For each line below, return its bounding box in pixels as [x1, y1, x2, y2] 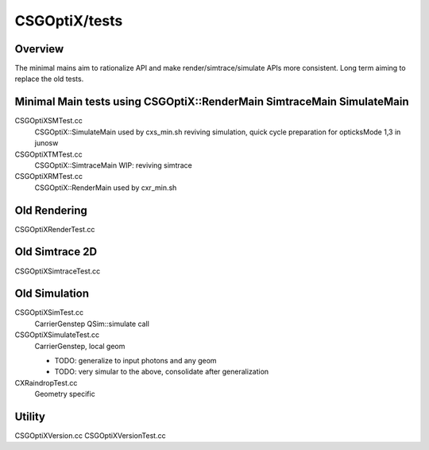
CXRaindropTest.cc [14, 378, 78, 387]
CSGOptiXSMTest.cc [14, 116, 83, 126]
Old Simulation [14, 287, 89, 301]
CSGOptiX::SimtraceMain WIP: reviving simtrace [34, 160, 192, 170]
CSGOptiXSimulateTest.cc [14, 330, 100, 339]
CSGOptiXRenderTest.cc [14, 224, 95, 234]
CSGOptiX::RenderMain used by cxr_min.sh [34, 183, 177, 192]
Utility [14, 409, 45, 423]
